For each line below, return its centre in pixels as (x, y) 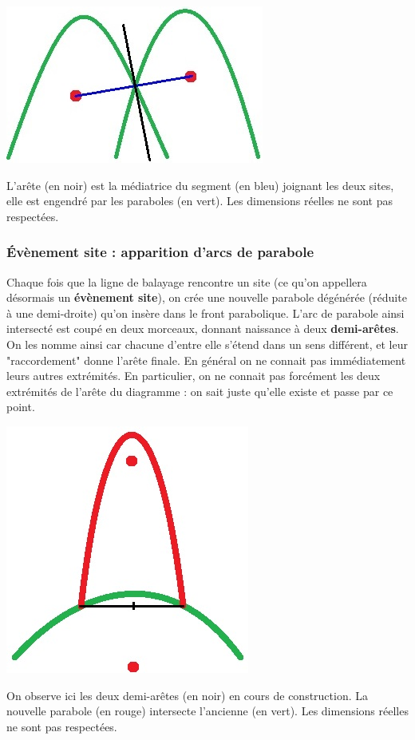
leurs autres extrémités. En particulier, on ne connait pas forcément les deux (194, 376)
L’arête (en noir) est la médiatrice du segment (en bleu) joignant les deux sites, (200, 185)
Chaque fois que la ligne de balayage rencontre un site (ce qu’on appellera (187, 281)
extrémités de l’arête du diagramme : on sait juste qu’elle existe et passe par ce (200, 391)
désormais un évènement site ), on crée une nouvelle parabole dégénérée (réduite (207, 297)
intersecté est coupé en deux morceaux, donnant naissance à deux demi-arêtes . (203, 328)
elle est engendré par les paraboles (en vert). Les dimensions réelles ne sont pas (200, 201)
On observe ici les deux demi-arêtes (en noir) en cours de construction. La (188, 695)
